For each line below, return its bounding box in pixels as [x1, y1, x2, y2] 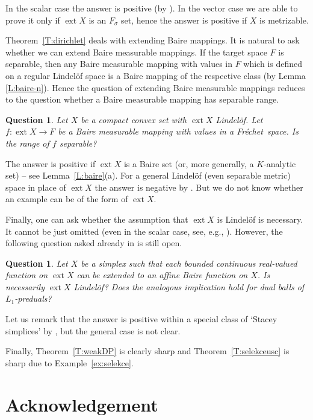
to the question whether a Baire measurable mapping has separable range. [5, 93, 279, 106]
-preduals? [14, 292, 52, 305]
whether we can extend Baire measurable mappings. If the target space [5, 45, 267, 58]
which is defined [243, 57, 303, 70]
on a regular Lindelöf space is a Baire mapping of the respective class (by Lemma [5, 69, 306, 81]
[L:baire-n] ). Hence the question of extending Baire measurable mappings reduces [5, 81, 305, 94]
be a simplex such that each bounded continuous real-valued [81, 256, 297, 269]
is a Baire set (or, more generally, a [123, 157, 254, 170]
